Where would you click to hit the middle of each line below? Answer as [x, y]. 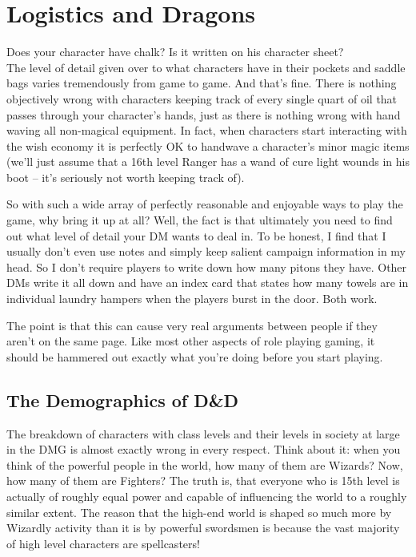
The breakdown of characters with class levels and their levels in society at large [203, 433]
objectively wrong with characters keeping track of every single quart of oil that [202, 98]
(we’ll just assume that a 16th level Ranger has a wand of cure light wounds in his [208, 161]
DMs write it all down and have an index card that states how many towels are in [208, 283]
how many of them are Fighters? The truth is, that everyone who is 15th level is [203, 480]
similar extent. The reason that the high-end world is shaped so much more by [199, 512]
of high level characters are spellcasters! [103, 543]
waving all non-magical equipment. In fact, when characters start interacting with [207, 130]
